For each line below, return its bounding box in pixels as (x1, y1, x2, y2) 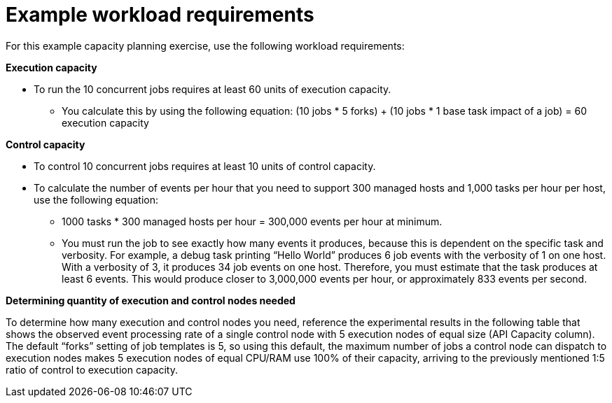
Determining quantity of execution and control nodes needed (6, 294, 295, 306)
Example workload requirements (6, 3, 314, 27)
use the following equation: (34, 193, 159, 206)
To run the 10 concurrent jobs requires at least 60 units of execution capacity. (34, 83, 391, 95)
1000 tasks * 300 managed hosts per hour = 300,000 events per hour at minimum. (62, 215, 443, 227)
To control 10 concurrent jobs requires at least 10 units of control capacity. (34, 160, 376, 172)
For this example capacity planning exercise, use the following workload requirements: (6, 39, 405, 52)
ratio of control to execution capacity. (6, 363, 179, 376)
